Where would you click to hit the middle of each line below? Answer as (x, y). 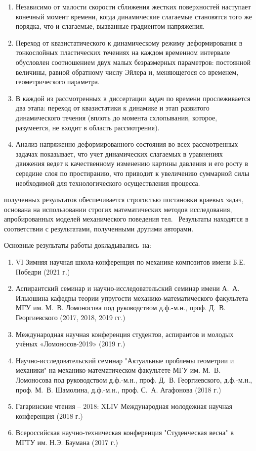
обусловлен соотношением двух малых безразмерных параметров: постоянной (133, 62)
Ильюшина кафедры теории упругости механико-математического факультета (132, 298)
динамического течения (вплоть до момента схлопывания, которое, (116, 117)
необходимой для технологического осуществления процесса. (108, 183)
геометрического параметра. (58, 82)
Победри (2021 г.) (43, 271)
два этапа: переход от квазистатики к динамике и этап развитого (112, 108)
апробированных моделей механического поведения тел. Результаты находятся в (126, 219)
